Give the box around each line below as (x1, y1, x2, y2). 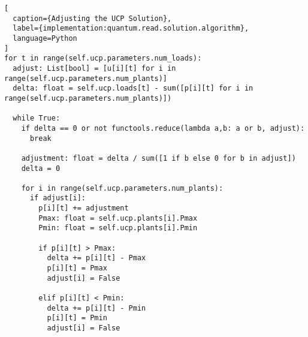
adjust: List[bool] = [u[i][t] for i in (13, 64, 176, 73)
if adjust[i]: (29, 194, 86, 203)
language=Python (13, 34, 77, 43)
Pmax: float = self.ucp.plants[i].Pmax (38, 213, 198, 222)
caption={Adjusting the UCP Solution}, (13, 14, 172, 23)
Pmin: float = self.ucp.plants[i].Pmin (38, 224, 198, 233)
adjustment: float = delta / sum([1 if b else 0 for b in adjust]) (21, 154, 296, 163)
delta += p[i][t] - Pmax (47, 254, 146, 263)
